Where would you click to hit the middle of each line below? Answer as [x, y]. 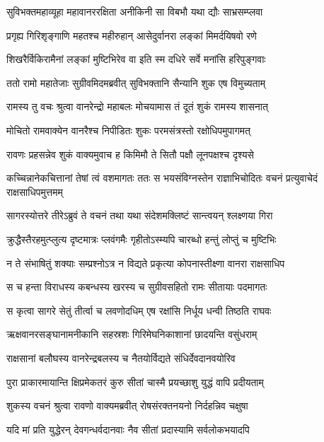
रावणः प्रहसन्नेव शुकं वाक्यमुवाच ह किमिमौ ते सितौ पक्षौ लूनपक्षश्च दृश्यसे [130, 154]
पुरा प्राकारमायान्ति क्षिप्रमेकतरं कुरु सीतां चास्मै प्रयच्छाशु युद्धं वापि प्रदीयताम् [135, 382]
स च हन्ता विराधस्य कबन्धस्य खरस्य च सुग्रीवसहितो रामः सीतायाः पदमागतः [137, 287]
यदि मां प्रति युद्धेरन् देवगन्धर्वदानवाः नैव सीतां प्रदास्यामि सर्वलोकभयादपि [128, 429]
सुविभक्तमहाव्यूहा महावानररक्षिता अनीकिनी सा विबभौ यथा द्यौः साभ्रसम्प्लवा [135, 11]
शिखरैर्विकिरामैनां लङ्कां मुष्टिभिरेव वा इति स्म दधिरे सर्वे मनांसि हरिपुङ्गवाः [136, 59]
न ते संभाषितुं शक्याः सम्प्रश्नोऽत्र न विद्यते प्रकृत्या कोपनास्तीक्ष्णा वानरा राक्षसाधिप [146, 263]
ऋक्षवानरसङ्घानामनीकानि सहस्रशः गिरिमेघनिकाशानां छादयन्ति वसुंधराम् [132, 334]
